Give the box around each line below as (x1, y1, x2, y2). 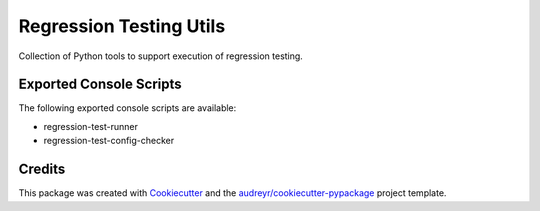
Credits (18, 161, 66, 178)
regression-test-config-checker (43, 135, 175, 147)
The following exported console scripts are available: (18, 102, 237, 114)
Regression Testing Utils (18, 15, 226, 37)
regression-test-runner (43, 120, 139, 132)
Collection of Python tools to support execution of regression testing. (18, 50, 304, 62)
